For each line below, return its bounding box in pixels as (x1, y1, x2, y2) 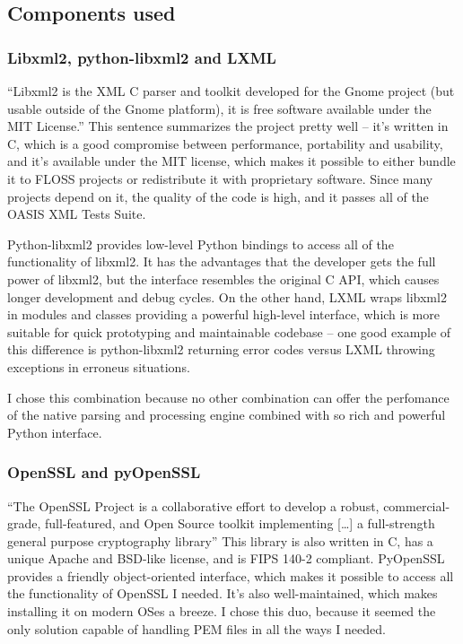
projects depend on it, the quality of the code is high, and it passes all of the (7, 187, 429, 205)
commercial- (383, 496, 450, 515)
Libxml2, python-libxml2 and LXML (7, 46, 276, 68)
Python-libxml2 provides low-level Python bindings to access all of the (7, 234, 394, 253)
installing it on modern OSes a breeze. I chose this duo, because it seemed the (7, 602, 436, 621)
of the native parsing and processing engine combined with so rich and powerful (7, 405, 446, 424)
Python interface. (7, 422, 102, 441)
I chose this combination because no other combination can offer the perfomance (7, 387, 450, 406)
